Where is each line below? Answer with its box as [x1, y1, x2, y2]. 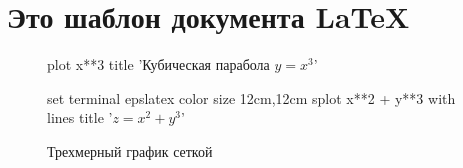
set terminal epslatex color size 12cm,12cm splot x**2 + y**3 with [47, 87, 456, 108]
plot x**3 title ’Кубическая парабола [47, 54, 270, 75]
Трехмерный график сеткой [47, 140, 213, 161]
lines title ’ [47, 107, 113, 128]
